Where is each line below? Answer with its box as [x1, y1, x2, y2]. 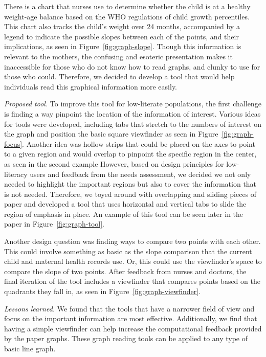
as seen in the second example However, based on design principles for [4, 158, 224, 169]
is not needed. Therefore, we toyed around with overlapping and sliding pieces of [4, 188, 257, 199]
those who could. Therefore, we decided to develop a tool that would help [4, 71, 235, 82]
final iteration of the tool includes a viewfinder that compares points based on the [4, 276, 260, 286]
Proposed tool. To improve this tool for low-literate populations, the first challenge [4, 98, 261, 109]
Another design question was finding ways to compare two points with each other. [4, 236, 261, 247]
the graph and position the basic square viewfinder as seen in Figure [4, 128, 218, 139]
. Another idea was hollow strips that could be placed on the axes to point [22, 138, 255, 149]
